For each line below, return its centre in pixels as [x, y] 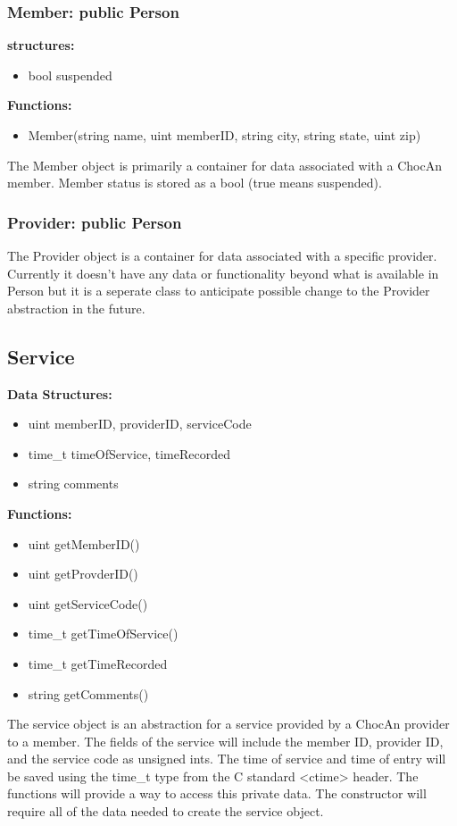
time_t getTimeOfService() [103, 634]
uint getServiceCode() [88, 603]
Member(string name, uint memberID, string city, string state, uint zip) [224, 135]
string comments [73, 484]
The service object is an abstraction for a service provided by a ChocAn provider [228, 724]
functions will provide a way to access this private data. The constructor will [217, 793]
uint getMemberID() [84, 543]
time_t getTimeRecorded [98, 663]
